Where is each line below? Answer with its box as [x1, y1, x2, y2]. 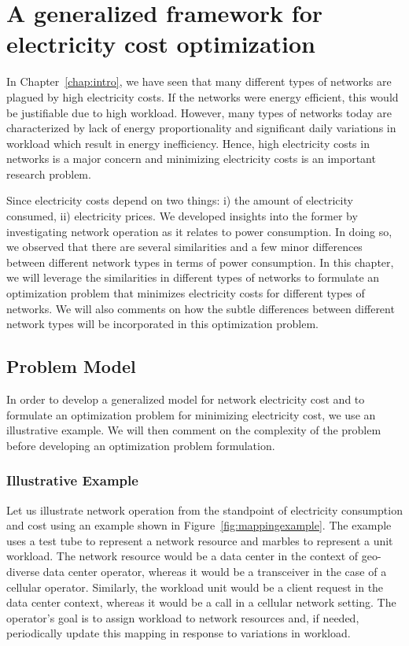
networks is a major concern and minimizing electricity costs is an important [6, 150, 376, 167]
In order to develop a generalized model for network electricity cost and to [6, 391, 365, 408]
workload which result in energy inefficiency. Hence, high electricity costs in [6, 135, 370, 151]
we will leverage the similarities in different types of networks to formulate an [6, 269, 380, 286]
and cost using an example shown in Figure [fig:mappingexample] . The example [6, 517, 392, 533]
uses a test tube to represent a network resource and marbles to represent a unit [6, 532, 393, 548]
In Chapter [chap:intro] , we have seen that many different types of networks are [6, 73, 392, 90]
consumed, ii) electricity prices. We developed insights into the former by [6, 208, 358, 224]
